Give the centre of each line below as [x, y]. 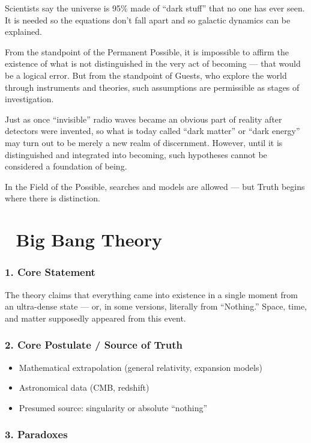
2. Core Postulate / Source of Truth [94, 345]
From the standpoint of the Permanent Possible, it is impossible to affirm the [147, 51]
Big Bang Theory [89, 240]
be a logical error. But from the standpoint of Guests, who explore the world [146, 75]
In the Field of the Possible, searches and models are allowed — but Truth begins [155, 186]
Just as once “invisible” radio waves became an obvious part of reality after [143, 119]
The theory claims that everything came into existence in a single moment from [151, 294]
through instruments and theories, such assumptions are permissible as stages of [152, 87]
